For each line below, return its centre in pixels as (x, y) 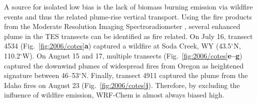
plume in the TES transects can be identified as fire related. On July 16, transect (128, 36)
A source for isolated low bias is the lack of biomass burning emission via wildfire (128, 6)
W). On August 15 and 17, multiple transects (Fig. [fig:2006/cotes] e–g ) (132, 55)
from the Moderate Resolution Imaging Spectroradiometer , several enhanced (122, 26)
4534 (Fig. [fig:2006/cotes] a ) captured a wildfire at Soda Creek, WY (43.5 (118, 46)
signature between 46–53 (41, 75)
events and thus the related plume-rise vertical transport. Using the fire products (128, 16)
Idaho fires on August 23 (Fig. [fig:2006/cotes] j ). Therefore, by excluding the (122, 85)
